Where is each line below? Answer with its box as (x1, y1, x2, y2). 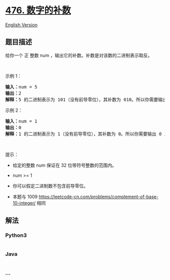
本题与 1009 (12, 194, 38, 200)
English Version (5, 21, 38, 28)
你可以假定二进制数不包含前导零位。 (12, 182, 89, 189)
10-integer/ (12, 200, 36, 206)
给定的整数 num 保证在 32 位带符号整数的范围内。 (12, 162, 117, 168)
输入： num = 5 (5, 84, 38, 89)
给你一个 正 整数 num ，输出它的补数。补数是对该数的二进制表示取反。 (5, 52, 153, 58)
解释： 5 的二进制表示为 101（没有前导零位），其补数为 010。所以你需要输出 (5, 97, 167, 102)
